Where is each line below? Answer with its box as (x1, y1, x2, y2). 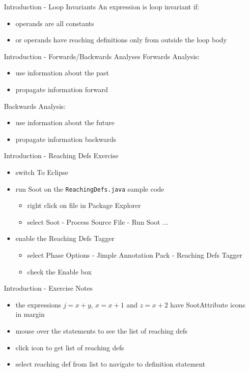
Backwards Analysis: (4, 101, 66, 111)
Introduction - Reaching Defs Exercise (4, 150, 118, 161)
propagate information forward (15, 84, 108, 94)
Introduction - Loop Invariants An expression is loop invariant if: (4, 1, 199, 11)
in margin (15, 309, 45, 319)
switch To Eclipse (15, 167, 68, 177)
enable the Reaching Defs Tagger (15, 233, 114, 243)
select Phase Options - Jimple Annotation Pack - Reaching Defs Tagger (27, 249, 243, 260)
